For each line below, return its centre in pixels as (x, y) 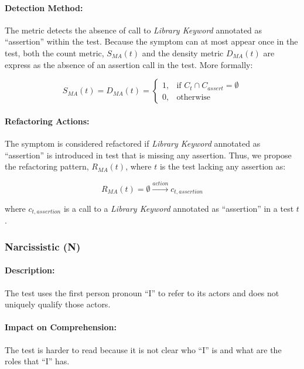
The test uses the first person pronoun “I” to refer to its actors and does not (142, 292)
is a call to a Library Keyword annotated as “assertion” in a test (179, 208)
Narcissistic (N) (43, 246)
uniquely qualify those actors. (58, 304)
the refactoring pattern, (47, 166)
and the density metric (183, 53)
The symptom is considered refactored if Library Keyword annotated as (133, 143)
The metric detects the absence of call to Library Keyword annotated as (134, 30)
